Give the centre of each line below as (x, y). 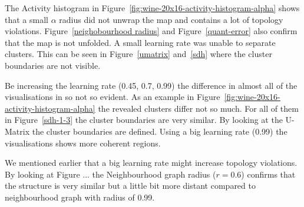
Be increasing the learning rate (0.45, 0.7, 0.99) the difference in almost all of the (151, 85)
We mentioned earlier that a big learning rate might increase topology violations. (151, 163)
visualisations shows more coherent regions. (83, 143)
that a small (27, 19)
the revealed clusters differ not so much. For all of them (198, 108)
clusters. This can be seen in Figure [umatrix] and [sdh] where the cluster (138, 54)
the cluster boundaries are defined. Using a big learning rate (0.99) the (160, 131)
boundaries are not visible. (53, 65)
